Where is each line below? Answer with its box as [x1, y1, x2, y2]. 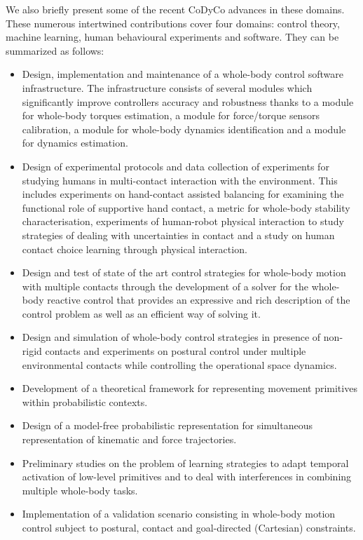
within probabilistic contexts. [22, 394, 148, 409]
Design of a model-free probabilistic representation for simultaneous [22, 418, 313, 433]
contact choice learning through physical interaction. [22, 241, 247, 256]
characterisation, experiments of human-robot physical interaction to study [22, 214, 344, 229]
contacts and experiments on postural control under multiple [45, 344, 306, 358]
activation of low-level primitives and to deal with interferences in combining [22, 469, 352, 484]
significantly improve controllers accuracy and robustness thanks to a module [22, 94, 354, 109]
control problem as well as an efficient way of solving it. [22, 306, 261, 320]
